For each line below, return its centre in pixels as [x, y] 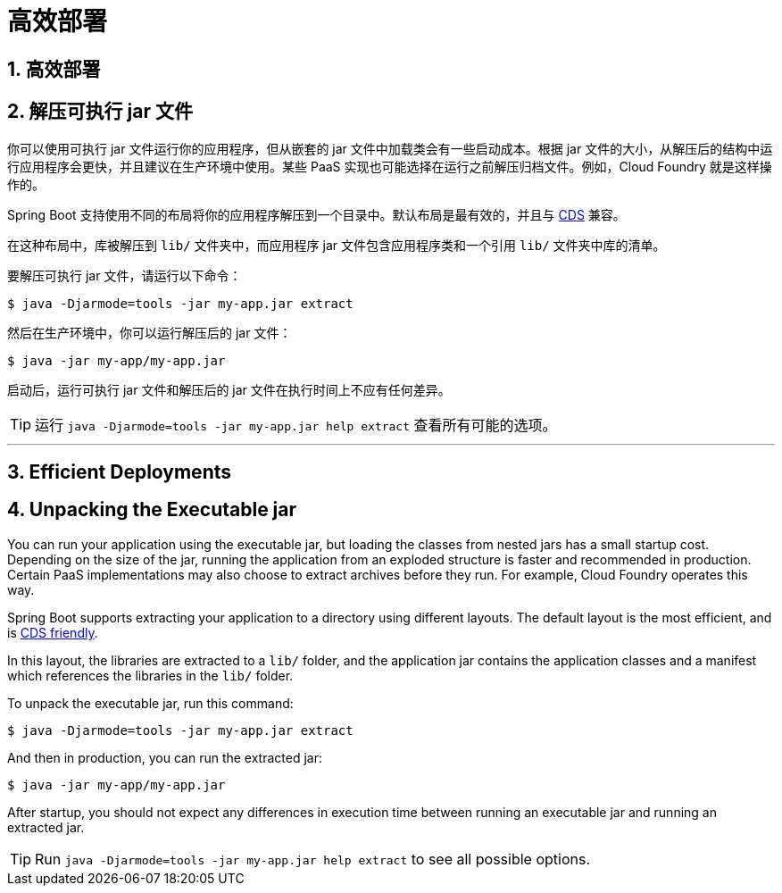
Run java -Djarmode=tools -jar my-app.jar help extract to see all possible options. [312, 859]
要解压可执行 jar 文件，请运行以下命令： [125, 275]
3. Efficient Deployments [120, 472]
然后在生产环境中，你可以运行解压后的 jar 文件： [150, 332]
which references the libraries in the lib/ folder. [150, 675]
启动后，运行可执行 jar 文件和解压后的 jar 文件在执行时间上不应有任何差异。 [229, 389]
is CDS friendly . [53, 632]
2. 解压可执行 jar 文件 [100, 112]
